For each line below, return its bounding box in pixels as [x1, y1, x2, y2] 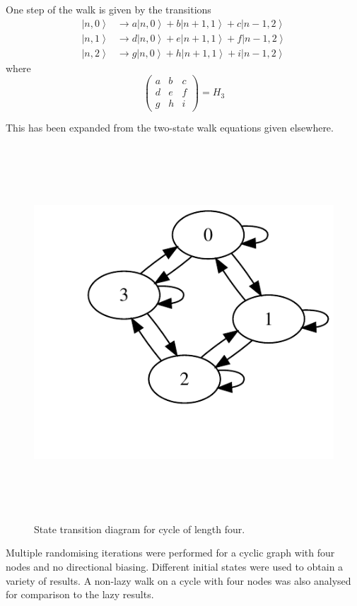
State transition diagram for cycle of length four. [34, 521, 245, 536]
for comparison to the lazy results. [6, 587, 154, 602]
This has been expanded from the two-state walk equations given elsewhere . [6, 120, 334, 135]
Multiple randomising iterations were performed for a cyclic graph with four [6, 545, 335, 560]
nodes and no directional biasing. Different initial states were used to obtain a [6, 559, 344, 573]
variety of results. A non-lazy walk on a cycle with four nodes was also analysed [6, 573, 351, 588]
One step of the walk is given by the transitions [6, 2, 211, 16]
